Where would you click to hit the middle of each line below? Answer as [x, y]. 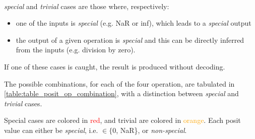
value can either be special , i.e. [51, 130]
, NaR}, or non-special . [151, 130]
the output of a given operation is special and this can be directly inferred [130, 40]
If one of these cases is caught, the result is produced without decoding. [115, 66]
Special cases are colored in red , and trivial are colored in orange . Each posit [122, 120]
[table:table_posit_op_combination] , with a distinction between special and [121, 93]
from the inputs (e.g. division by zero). [76, 50]
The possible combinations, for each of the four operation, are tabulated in [119, 83]
